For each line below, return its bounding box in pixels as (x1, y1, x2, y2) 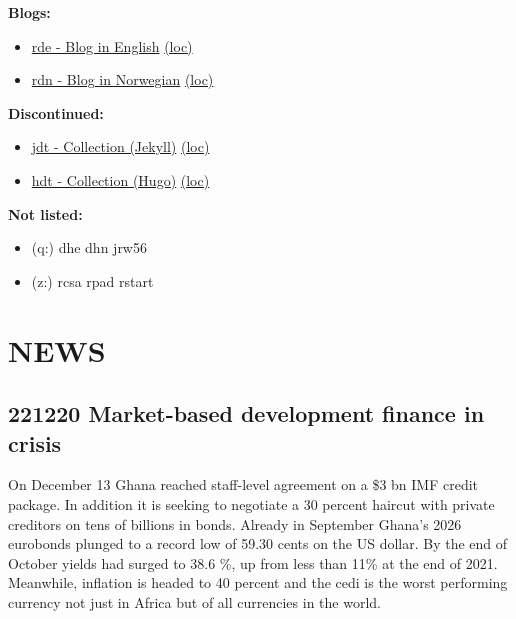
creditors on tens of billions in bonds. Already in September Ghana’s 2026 (8, 513, 462, 534)
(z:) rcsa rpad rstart (31, 270, 154, 291)
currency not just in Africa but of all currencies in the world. (8, 591, 381, 612)
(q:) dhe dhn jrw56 (31, 237, 147, 258)
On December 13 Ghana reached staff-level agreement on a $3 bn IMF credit (8, 474, 479, 495)
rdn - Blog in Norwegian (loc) (31, 69, 214, 90)
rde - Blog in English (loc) (31, 35, 193, 56)
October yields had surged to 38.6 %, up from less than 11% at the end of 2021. (8, 552, 498, 573)
